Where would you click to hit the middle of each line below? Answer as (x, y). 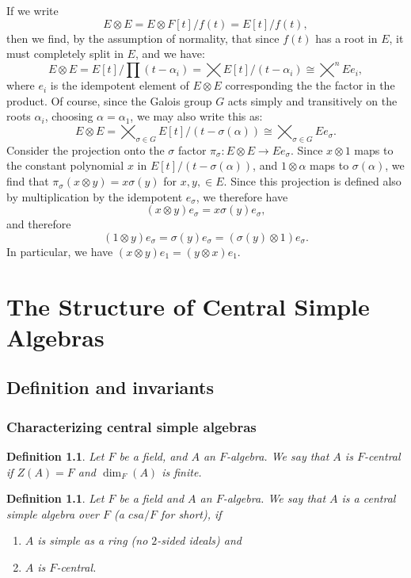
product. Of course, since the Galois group (109, 100)
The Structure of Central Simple (188, 306)
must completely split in (65, 54)
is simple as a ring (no (93, 540)
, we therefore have (242, 196)
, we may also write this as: (196, 116)
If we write (32, 10)
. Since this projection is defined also (312, 181)
